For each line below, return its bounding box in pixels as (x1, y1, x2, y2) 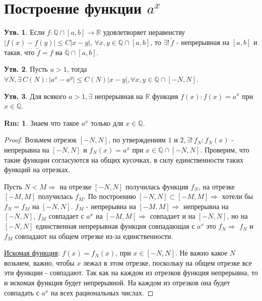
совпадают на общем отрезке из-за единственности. (15, 230, 173, 241)
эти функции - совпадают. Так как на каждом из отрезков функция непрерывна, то (4, 267, 258, 278)
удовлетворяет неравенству (103, 27, 185, 37)
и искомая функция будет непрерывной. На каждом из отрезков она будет (4, 277, 230, 288)
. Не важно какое (175, 247, 228, 258)
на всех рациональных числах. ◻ (51, 287, 154, 297)
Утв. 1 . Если (4, 27, 45, 37)
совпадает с (48, 211, 84, 221)
